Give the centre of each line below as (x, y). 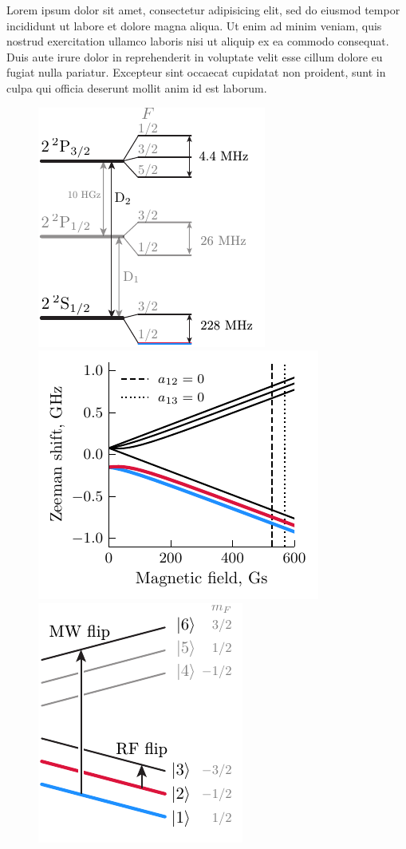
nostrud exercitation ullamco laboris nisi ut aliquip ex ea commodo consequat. (198, 41)
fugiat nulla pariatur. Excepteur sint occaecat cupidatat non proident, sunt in (196, 72)
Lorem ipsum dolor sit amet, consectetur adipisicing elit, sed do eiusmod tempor (203, 10)
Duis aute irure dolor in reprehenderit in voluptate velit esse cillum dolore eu (195, 56)
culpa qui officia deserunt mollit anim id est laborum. (137, 87)
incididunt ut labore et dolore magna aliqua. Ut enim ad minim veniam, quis (194, 25)
